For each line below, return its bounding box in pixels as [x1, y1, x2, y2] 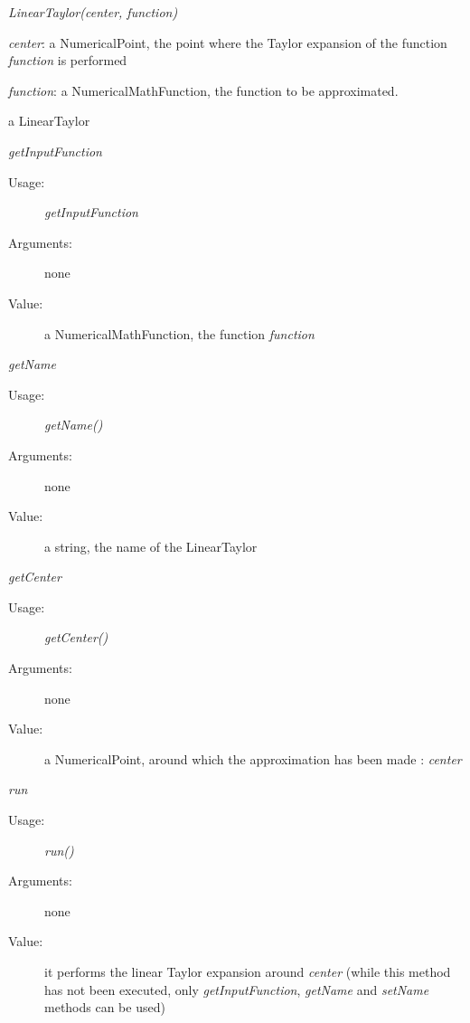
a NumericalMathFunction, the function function [44, 324, 315, 343]
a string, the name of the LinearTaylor [44, 536, 258, 555]
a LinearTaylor [8, 111, 90, 130]
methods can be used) [44, 998, 165, 1017]
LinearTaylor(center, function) [8, 3, 178, 21]
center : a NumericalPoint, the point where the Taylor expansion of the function [8, 33, 447, 52]
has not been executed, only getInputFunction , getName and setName [44, 980, 429, 999]
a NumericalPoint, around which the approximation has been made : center [44, 749, 462, 768]
